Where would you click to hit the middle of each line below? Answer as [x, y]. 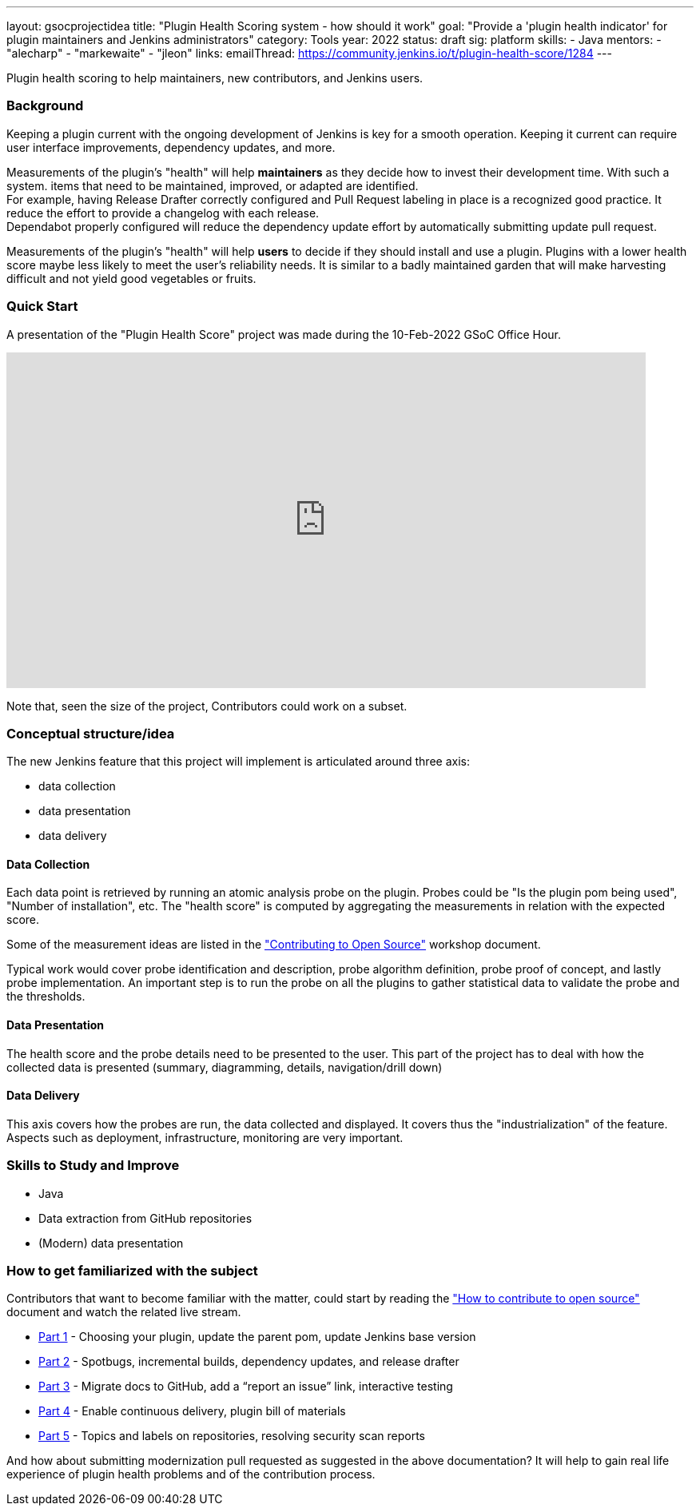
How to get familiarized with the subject [132, 1271]
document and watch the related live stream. [124, 1312]
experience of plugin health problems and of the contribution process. [191, 1474]
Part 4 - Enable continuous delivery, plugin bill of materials [192, 1411]
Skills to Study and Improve [93, 1166]
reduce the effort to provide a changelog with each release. [163, 213]
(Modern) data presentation [111, 1243]
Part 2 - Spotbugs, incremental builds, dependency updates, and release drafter [249, 1362]
